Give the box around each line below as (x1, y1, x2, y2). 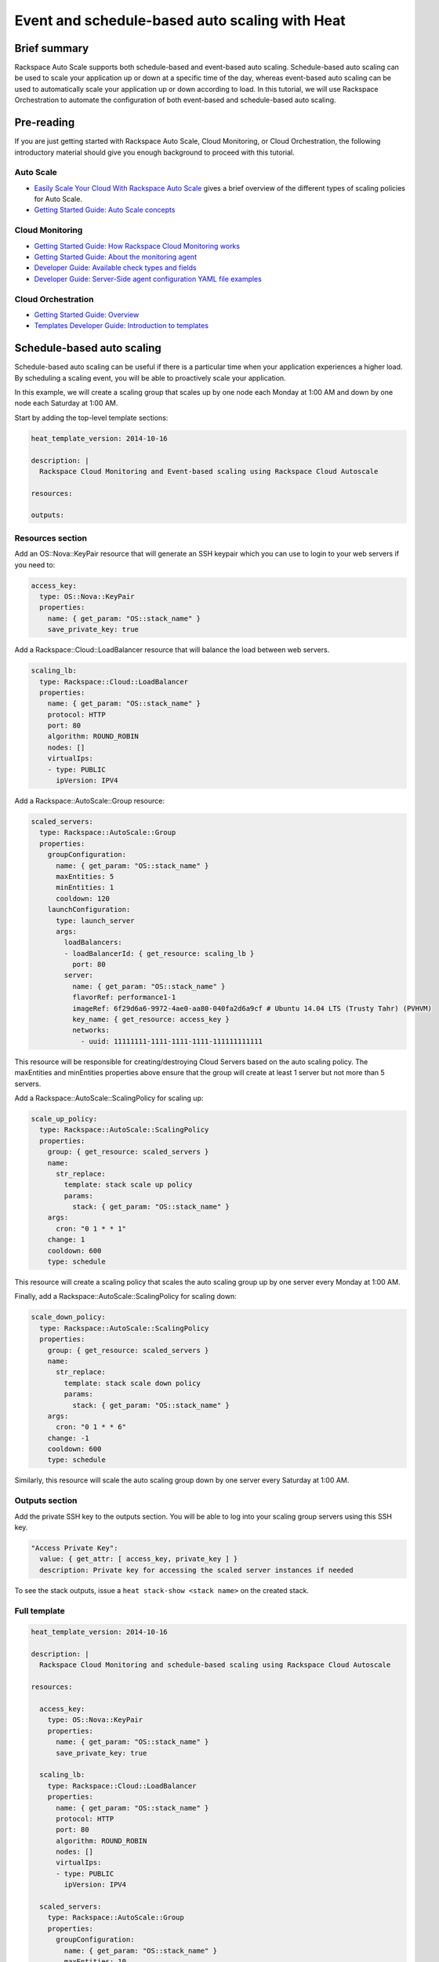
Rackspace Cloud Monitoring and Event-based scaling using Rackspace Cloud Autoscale (39, 467, 379, 476)
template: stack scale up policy (63, 1180, 193, 1189)
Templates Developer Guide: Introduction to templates (34, 321, 209, 330)
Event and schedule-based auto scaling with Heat (14, 12, 346, 29)
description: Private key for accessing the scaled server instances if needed (39, 1566, 354, 1574)
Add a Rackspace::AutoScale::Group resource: (14, 797, 165, 806)
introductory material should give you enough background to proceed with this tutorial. (14, 148, 296, 157)
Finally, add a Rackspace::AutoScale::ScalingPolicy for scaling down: (14, 1292, 237, 1301)
